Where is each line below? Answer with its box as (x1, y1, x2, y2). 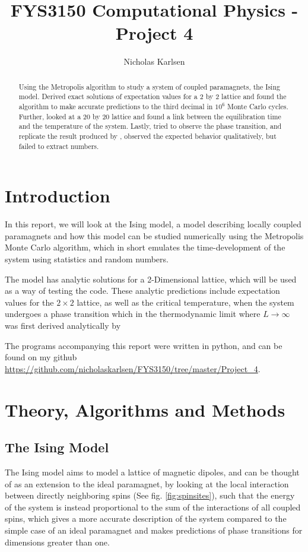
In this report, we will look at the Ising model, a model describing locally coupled (5, 218, 301, 230)
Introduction (5, 183, 110, 208)
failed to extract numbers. (18, 141, 99, 151)
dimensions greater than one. (5, 535, 110, 548)
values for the (5, 296, 54, 308)
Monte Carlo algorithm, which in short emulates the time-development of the (5, 241, 285, 253)
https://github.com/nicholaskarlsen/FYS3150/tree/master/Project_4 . (5, 362, 261, 375)
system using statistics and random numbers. (5, 253, 169, 265)
